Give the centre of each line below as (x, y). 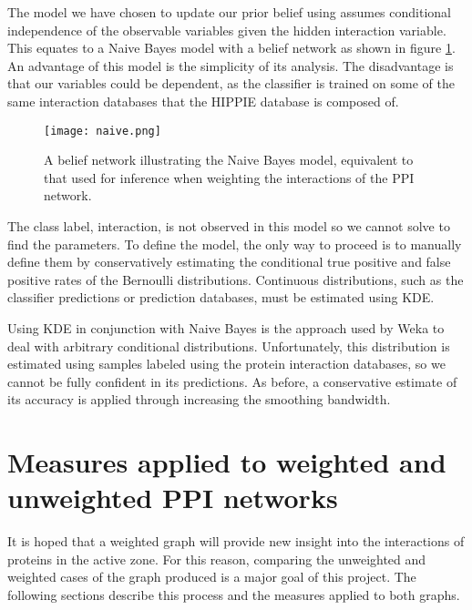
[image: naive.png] (103, 131)
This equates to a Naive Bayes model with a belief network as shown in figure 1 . (231, 48)
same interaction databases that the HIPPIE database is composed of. (203, 101)
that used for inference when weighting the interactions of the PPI (229, 177)
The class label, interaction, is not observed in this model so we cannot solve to (229, 226)
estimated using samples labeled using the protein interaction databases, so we (226, 364)
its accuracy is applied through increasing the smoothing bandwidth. (199, 399)
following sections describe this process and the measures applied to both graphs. (234, 595)
